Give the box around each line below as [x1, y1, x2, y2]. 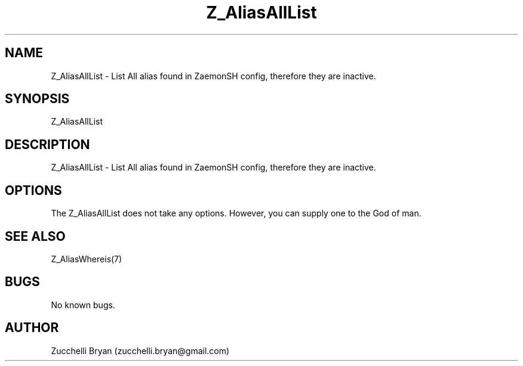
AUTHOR [5, 320, 59, 336]
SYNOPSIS [5, 91, 70, 107]
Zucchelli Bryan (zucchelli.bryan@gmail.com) [51, 345, 230, 356]
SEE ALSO [5, 228, 66, 244]
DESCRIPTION [5, 137, 90, 152]
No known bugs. [51, 299, 115, 310]
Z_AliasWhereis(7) [51, 253, 122, 264]
